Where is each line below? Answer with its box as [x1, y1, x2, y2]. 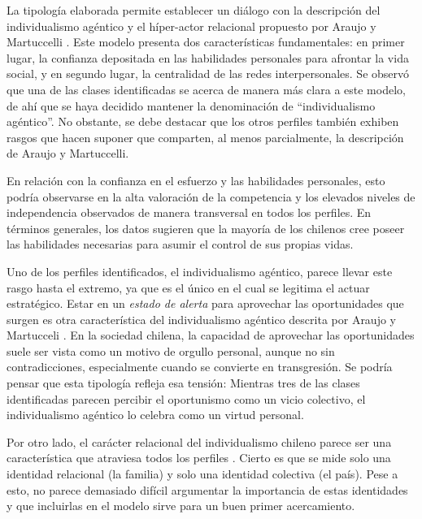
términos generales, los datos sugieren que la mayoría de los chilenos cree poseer [7, 219, 405, 236]
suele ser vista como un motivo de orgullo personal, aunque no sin [7, 342, 335, 359]
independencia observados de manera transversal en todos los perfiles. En [7, 204, 372, 221]
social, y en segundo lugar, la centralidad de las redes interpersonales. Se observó [7, 65, 410, 82]
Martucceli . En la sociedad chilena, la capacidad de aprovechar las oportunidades [7, 327, 415, 344]
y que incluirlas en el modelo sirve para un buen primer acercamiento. [7, 497, 355, 514]
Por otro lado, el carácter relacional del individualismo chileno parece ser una [7, 433, 392, 450]
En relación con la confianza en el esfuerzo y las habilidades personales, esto [7, 171, 385, 188]
